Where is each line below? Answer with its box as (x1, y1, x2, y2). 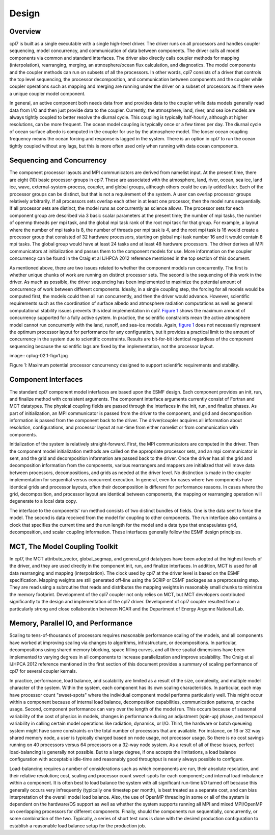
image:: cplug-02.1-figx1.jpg (9, 353, 68, 359)
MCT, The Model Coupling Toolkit (9, 542, 118, 551)
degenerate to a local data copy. (9, 498, 77, 504)
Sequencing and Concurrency (9, 156, 107, 165)
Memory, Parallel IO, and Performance (9, 619, 133, 628)
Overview (9, 27, 41, 36)
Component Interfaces (9, 375, 83, 384)
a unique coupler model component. (9, 90, 86, 96)
